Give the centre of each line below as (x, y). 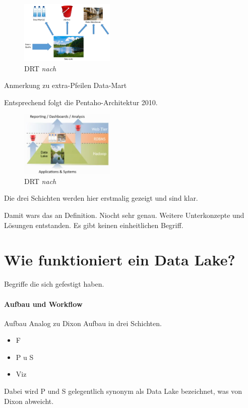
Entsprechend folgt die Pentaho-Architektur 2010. (81, 102)
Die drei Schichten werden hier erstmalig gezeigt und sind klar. (101, 198)
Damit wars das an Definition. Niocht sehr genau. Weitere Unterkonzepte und (124, 215)
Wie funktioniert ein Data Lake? (120, 260)
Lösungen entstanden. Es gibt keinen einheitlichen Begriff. (94, 225)
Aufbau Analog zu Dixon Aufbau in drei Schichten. (83, 323)
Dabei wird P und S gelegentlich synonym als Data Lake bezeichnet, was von (123, 391)
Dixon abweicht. (29, 401)
